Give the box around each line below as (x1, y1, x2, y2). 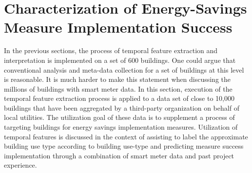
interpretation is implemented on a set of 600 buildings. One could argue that (4, 55, 236, 65)
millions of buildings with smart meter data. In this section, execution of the (4, 83, 233, 94)
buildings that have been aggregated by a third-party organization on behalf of (4, 102, 239, 113)
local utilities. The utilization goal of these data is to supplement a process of (4, 112, 235, 122)
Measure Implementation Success (4, 17, 233, 37)
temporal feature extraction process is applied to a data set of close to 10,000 (4, 93, 235, 103)
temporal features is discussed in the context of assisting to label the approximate (4, 131, 248, 141)
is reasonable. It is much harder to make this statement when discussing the (4, 74, 231, 84)
